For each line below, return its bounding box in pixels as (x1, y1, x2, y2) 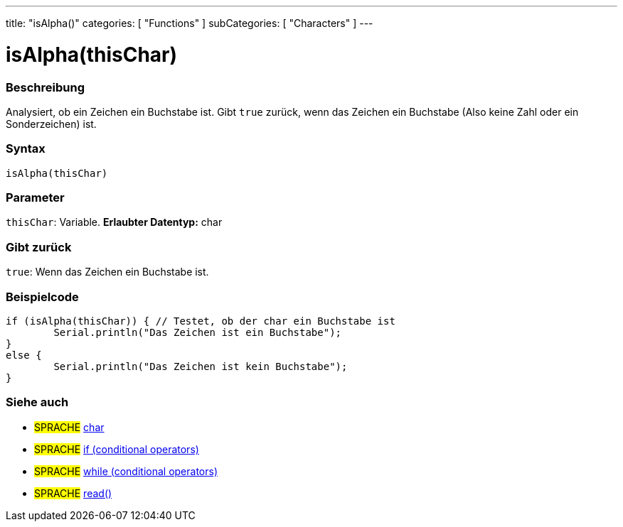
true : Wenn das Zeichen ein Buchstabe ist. (6, 266, 209, 278)
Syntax (6, 141, 46, 156)
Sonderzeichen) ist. (6, 117, 97, 130)
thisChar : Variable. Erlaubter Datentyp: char (6, 216, 223, 229)
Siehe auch (6, 395, 69, 410)
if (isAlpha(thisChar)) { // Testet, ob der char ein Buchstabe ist (6, 315, 395, 327)
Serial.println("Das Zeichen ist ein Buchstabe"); (53, 326, 342, 338)
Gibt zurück (6, 239, 72, 254)
